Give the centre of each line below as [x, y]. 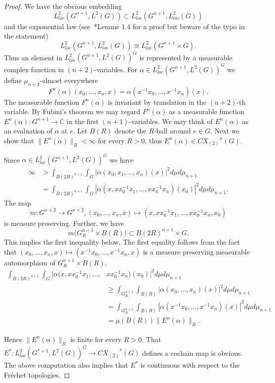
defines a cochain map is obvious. [193, 353]
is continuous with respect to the [190, 365]
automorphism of [30, 262]
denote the [131, 131]
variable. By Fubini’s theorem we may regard [72, 111]
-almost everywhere [69, 80]
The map [18, 203]
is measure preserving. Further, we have [64, 223]
